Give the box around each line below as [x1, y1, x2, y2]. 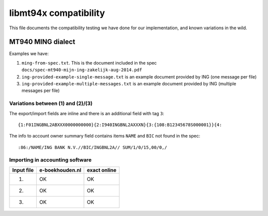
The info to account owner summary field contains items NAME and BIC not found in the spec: [9, 133, 201, 139]
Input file [12, 166, 34, 173]
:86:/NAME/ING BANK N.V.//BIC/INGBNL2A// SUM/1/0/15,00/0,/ [18, 144, 167, 150]
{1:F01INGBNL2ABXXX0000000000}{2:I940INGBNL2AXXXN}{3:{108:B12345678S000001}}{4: [18, 122, 222, 128]
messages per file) [21, 87, 60, 94]
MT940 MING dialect [9, 38, 75, 46]
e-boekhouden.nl [39, 166, 81, 173]
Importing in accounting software [9, 156, 92, 163]
